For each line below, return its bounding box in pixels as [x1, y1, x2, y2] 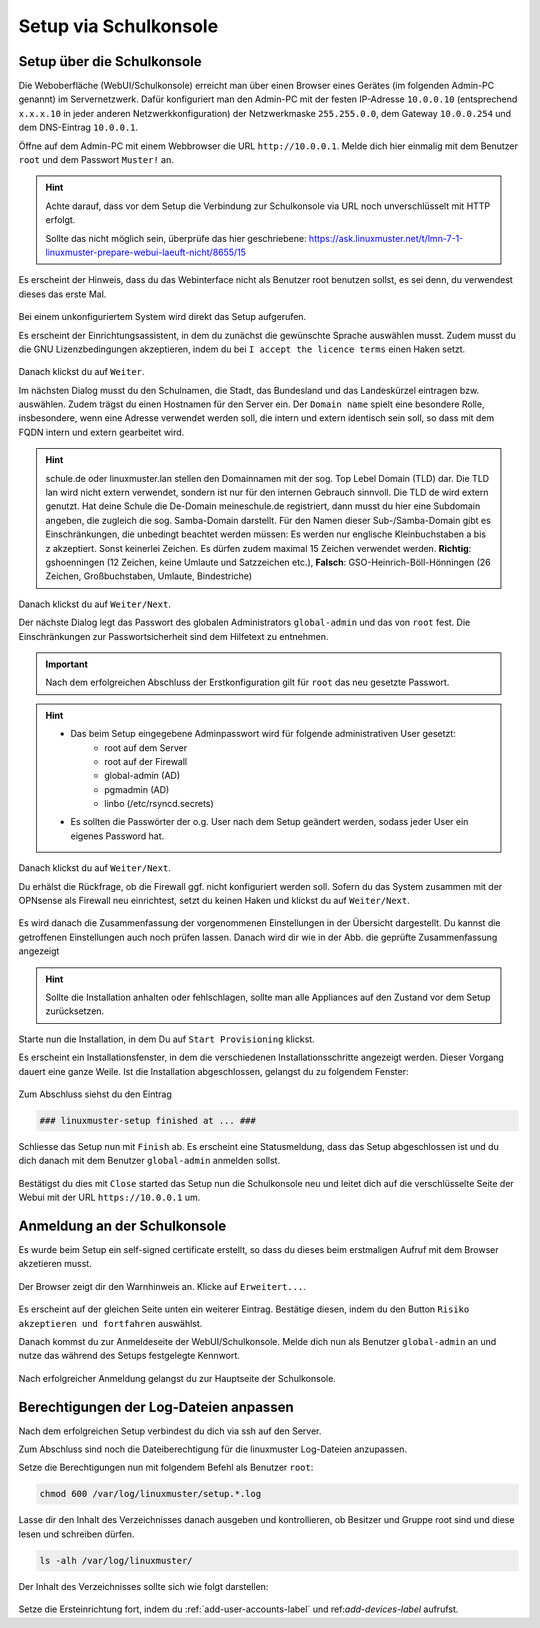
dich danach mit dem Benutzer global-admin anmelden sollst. [18, 1155, 280, 1167]
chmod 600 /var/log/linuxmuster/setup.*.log [39, 1488, 262, 1500]
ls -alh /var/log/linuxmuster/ [39, 1555, 194, 1566]
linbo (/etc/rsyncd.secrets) [104, 798, 214, 810]
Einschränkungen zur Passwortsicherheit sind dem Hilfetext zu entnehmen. [18, 630, 329, 642]
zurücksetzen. [45, 1005, 105, 1017]
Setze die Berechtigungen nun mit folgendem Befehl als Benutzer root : [18, 1461, 314, 1474]
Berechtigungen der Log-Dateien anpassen [18, 1398, 294, 1415]
